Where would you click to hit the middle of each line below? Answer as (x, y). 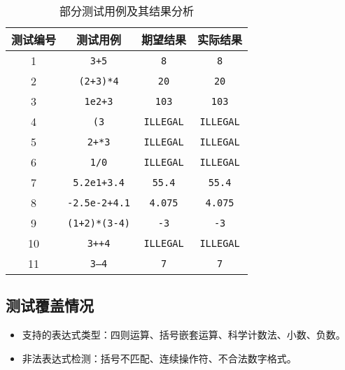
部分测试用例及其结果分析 (127, 11)
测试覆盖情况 (50, 305)
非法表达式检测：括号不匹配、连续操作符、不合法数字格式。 (159, 358)
